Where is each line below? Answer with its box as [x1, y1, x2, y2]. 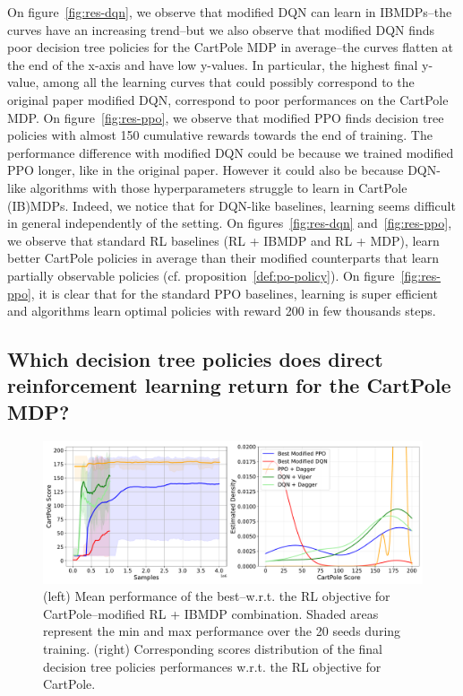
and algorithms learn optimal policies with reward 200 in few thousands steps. [7, 301, 436, 320]
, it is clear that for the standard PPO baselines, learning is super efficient [30, 283, 438, 302]
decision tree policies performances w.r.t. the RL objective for [43, 657, 382, 675]
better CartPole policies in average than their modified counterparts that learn [7, 248, 440, 267]
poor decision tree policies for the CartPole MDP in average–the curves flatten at [7, 38, 454, 57]
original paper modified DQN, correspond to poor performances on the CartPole [7, 90, 449, 109]
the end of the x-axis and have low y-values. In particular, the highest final [7, 55, 418, 74]
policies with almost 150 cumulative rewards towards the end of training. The [7, 126, 433, 144]
